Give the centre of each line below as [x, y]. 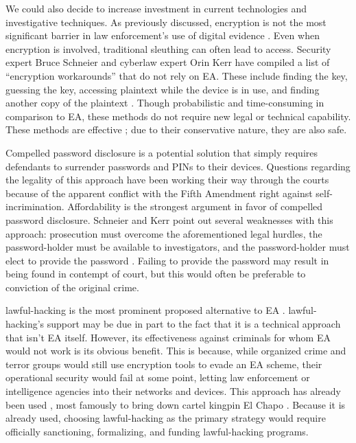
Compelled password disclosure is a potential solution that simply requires [162, 152]
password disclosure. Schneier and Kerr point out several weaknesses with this [169, 219]
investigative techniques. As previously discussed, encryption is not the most [166, 22]
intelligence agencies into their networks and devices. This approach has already [173, 391]
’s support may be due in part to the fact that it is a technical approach [189, 324]
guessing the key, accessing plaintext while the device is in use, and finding [163, 89]
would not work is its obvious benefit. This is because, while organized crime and [176, 351]
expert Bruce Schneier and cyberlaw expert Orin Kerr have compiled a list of [168, 62]
